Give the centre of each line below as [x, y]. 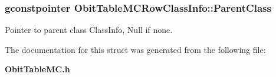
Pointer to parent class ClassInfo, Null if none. [89, 30]
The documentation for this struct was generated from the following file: [135, 49]
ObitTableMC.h [37, 69]
